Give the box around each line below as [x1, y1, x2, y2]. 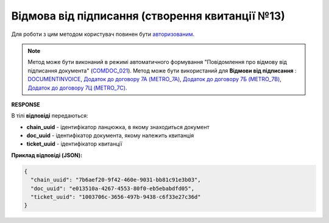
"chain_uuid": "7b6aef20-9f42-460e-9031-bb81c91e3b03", [30, 177, 201, 183]
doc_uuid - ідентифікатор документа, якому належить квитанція [26, 132, 194, 140]
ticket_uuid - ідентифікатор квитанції [26, 140, 122, 147]
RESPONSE [11, 101, 41, 108]
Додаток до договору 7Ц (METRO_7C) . [27, 84, 127, 91]
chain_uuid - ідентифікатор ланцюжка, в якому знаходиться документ [26, 123, 210, 130]
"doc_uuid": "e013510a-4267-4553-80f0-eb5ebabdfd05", [30, 185, 195, 192]
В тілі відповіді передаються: [11, 112, 88, 119]
